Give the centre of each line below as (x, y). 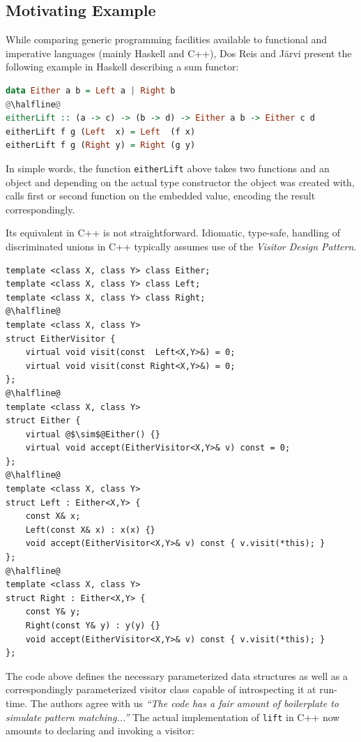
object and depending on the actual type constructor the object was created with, (180, 182)
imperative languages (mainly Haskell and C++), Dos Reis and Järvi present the (179, 53)
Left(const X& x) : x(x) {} (90, 530)
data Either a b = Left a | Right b (91, 90)
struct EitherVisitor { (61, 339)
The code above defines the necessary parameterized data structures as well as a (177, 675)
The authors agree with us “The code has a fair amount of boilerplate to (184, 703)
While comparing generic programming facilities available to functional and (167, 39)
